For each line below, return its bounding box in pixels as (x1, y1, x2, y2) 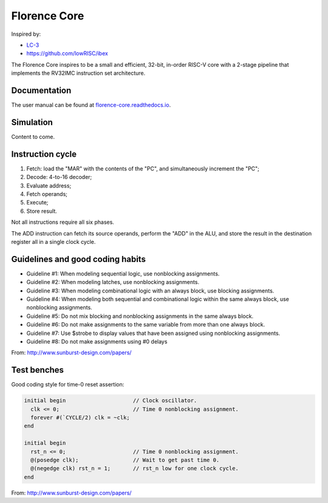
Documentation (11, 85, 72, 95)
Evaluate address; (26, 182, 72, 189)
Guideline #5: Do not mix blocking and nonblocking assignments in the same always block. (26, 312, 254, 320)
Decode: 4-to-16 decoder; (26, 174, 92, 181)
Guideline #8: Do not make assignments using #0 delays (26, 337, 168, 345)
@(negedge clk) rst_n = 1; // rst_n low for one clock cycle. (30, 465, 239, 472)
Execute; (26, 199, 49, 206)
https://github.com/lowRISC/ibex (26, 50, 109, 57)
